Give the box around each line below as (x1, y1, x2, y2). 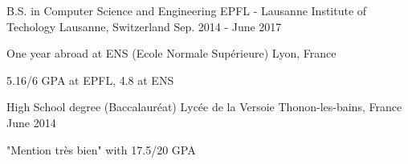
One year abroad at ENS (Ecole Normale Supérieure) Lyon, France (6, 45, 337, 62)
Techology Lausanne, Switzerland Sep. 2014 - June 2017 (6, 18, 282, 34)
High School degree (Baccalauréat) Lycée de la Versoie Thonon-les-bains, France (6, 98, 402, 115)
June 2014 (6, 114, 56, 130)
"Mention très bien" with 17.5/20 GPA (6, 141, 196, 158)
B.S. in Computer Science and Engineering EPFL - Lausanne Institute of (6, 2, 367, 18)
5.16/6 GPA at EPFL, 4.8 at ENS (6, 71, 174, 88)
